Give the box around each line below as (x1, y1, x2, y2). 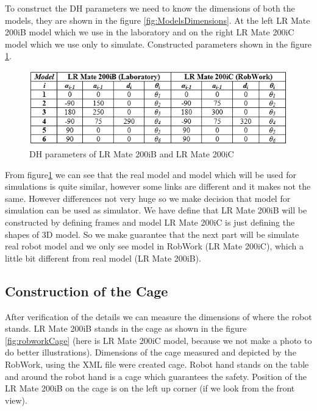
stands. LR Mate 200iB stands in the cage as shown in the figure (5, 322, 247, 335)
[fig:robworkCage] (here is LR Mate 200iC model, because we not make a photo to (5, 334, 312, 346)
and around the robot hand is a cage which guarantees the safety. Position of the (5, 370, 307, 382)
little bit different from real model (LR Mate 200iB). (5, 251, 201, 264)
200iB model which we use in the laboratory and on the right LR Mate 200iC (5, 26, 294, 38)
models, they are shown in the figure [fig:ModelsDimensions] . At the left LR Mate (5, 13, 310, 26)
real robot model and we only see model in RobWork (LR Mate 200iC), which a (5, 240, 304, 252)
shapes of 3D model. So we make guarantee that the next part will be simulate (5, 227, 299, 240)
